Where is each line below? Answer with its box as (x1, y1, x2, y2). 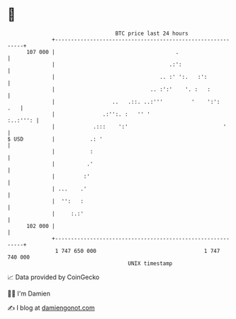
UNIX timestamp (128, 259, 173, 267)
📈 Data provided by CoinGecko (7, 273, 100, 281)
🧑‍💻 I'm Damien (7, 289, 51, 298)
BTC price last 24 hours (115, 30, 189, 37)
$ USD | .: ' (7, 135, 103, 143)
